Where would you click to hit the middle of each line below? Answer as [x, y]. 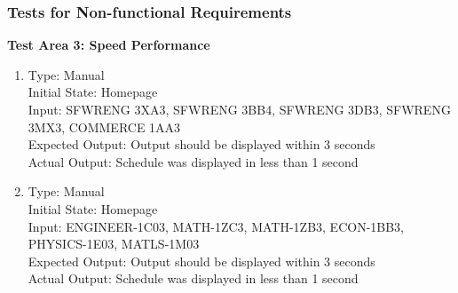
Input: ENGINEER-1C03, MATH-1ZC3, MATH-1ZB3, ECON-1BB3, [216, 226]
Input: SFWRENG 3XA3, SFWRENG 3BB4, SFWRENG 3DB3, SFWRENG [239, 109]
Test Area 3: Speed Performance [109, 45]
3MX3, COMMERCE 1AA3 [104, 127]
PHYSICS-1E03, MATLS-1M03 [114, 244]
